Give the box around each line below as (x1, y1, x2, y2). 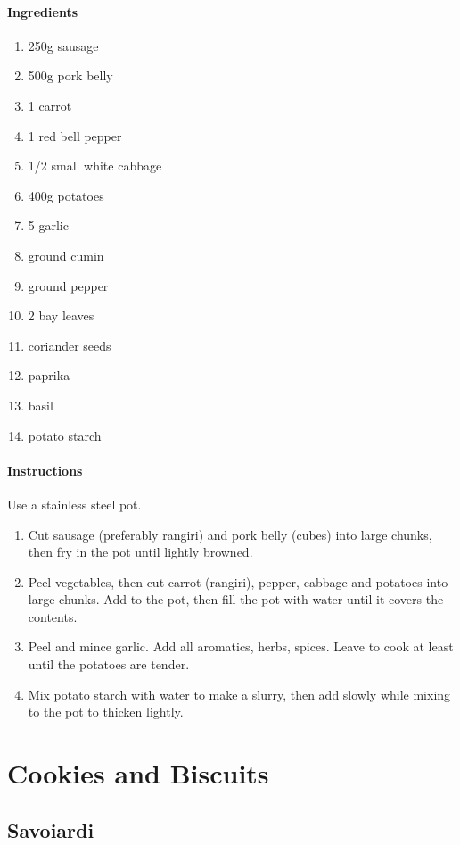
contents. (28, 607, 78, 625)
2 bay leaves (28, 306, 94, 325)
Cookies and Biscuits (7, 755, 269, 791)
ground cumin (28, 245, 104, 264)
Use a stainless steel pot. (7, 494, 142, 513)
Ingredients (7, 2, 78, 21)
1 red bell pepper (28, 126, 122, 145)
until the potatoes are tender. (28, 655, 190, 674)
